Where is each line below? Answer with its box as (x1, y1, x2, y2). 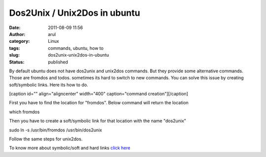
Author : (9, 31, 26, 37)
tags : (9, 45, 20, 51)
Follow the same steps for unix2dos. (9, 136, 83, 142)
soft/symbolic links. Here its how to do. (9, 82, 88, 88)
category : (9, 38, 30, 44)
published (48, 59, 68, 65)
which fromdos (9, 109, 40, 115)
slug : (9, 52, 20, 58)
